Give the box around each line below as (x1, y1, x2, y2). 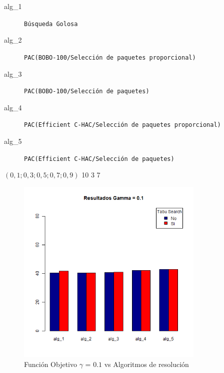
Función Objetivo (24, 358, 77, 369)
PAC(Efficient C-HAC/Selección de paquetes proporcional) (24, 121, 221, 129)
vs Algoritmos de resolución (104, 358, 189, 369)
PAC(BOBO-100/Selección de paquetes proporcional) (24, 54, 196, 61)
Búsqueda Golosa (24, 20, 78, 28)
